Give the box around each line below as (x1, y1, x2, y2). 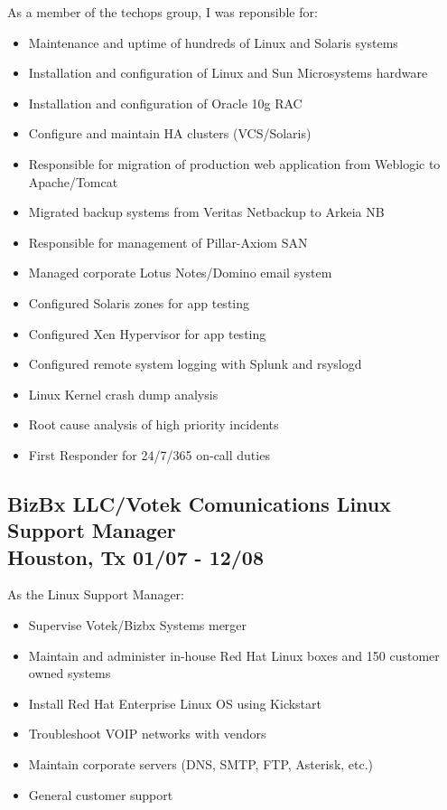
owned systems (28, 664, 111, 683)
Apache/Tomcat (28, 172, 118, 191)
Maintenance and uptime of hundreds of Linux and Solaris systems (28, 33, 398, 52)
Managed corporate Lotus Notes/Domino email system (28, 263, 332, 282)
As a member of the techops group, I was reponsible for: (7, 3, 318, 21)
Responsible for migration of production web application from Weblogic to (28, 154, 441, 173)
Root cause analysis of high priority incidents (28, 415, 279, 434)
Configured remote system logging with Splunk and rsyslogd (28, 354, 362, 373)
